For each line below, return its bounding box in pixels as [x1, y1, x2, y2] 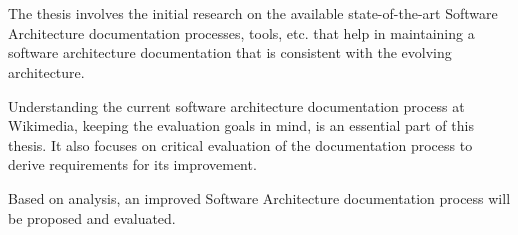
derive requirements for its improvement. [8, 154, 257, 175]
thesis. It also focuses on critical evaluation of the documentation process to [8, 134, 473, 155]
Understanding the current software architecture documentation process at [8, 95, 465, 116]
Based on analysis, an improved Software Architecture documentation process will [8, 187, 511, 208]
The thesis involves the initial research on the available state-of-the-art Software [8, 3, 498, 24]
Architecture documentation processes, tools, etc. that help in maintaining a [8, 22, 475, 43]
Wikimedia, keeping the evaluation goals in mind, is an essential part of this [8, 115, 474, 136]
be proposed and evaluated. [8, 207, 176, 228]
